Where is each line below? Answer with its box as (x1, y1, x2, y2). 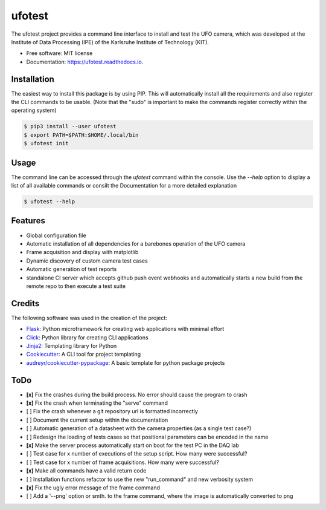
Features (11, 215, 45, 226)
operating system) (11, 106, 57, 114)
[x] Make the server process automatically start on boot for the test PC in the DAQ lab (26, 442, 240, 449)
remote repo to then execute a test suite (26, 282, 126, 290)
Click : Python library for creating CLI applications (26, 333, 149, 341)
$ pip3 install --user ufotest (24, 123, 117, 130)
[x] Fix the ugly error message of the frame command (26, 484, 160, 491)
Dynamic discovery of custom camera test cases (26, 257, 148, 264)
